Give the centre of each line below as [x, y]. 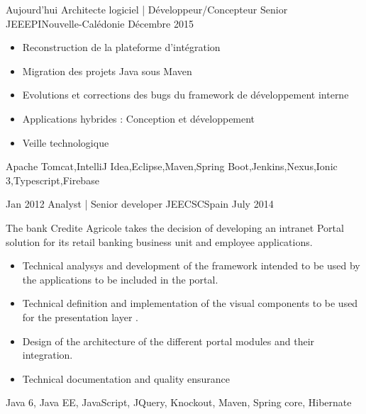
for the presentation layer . [80, 317]
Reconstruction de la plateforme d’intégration [121, 47]
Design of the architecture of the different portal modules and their [168, 341]
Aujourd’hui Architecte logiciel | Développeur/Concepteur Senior [147, 9]
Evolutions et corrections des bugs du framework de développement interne [185, 95]
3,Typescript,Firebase [52, 180]
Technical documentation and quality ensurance [126, 378]
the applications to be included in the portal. [120, 279]
